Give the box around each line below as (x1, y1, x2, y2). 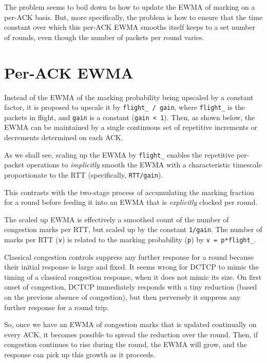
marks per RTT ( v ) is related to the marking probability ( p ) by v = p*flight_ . (4, 234, 256, 244)
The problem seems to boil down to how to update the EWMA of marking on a (4, 2, 255, 12)
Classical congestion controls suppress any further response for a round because (4, 251, 254, 262)
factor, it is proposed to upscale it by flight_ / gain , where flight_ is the (4, 102, 245, 112)
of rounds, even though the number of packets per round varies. (4, 31, 204, 42)
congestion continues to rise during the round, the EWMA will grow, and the (4, 339, 247, 350)
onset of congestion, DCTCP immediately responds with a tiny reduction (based (4, 281, 257, 292)
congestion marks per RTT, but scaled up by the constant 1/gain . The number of (4, 224, 262, 235)
